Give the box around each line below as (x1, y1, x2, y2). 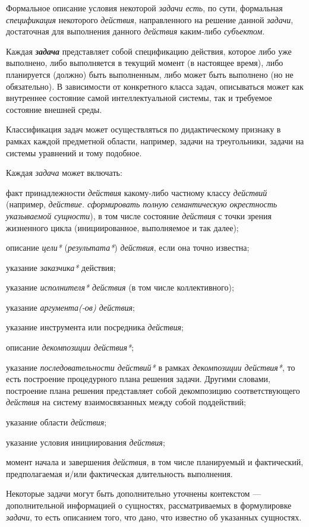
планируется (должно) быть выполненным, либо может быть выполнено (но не (6, 68, 294, 80)
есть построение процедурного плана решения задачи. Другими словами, (6, 373, 270, 385)
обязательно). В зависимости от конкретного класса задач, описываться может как (6, 80, 304, 92)
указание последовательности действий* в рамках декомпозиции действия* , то (6, 361, 295, 373)
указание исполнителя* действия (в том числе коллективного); (6, 281, 234, 294)
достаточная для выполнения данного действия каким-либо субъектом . (6, 25, 265, 37)
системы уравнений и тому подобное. (6, 146, 142, 159)
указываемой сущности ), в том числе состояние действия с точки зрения (6, 209, 272, 222)
